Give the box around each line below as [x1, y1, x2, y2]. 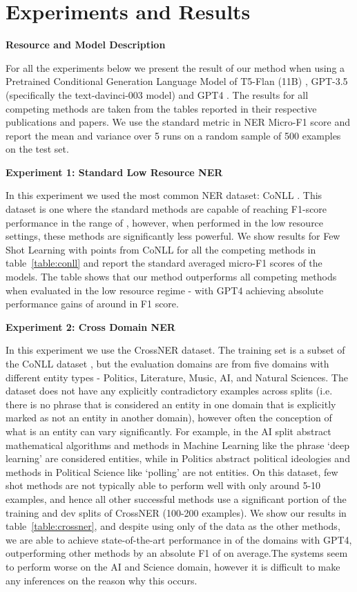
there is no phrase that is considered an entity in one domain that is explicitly [6, 397, 336, 411]
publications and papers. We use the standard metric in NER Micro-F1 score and [6, 115, 350, 129]
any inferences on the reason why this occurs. [6, 573, 197, 587]
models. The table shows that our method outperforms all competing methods [6, 269, 337, 284]
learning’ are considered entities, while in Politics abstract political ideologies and [6, 451, 350, 466]
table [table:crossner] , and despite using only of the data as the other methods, [6, 519, 340, 533]
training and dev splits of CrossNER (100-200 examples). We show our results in [6, 505, 347, 519]
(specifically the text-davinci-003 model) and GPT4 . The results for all [6, 87, 309, 102]
